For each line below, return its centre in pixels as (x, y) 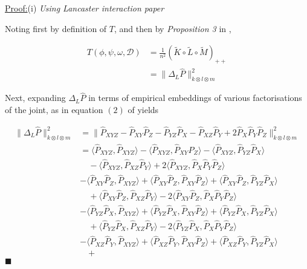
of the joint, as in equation (54, 109)
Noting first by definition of (56, 28)
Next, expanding (35, 98)
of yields (143, 109)
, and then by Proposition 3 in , (173, 28)
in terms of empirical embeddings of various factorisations (195, 98)
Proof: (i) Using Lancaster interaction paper (85, 8)
